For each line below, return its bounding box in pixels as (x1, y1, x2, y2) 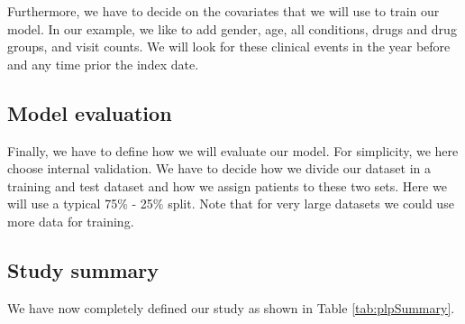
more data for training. (7, 211, 134, 230)
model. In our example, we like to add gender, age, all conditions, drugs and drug (7, 19, 457, 38)
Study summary (7, 255, 160, 283)
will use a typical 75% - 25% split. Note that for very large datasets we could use (7, 194, 454, 213)
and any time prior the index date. (7, 54, 199, 73)
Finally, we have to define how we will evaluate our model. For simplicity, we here (7, 141, 459, 160)
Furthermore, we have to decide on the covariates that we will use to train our (7, 2, 440, 20)
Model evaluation (7, 98, 172, 126)
